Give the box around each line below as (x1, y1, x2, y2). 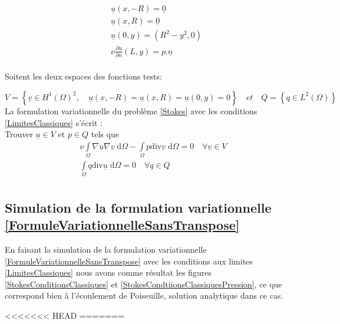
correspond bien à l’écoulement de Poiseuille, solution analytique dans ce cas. (5, 289, 283, 302)
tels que (91, 128, 119, 140)
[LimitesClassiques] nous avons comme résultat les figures (5, 266, 212, 279)
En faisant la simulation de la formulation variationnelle (5, 243, 207, 256)
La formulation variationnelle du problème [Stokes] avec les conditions (5, 104, 258, 117)
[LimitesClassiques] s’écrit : (5, 116, 103, 128)
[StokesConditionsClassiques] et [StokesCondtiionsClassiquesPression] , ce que (5, 277, 282, 290)
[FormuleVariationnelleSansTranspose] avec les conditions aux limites (5, 254, 253, 267)
